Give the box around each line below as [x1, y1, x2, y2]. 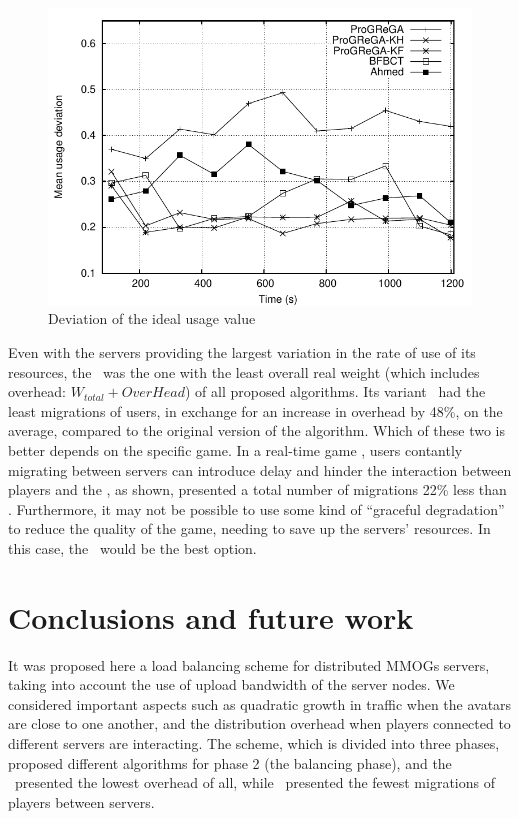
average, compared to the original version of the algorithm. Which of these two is [8, 420, 506, 441]
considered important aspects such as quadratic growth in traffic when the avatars [8, 693, 512, 714]
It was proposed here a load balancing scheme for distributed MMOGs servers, [8, 654, 490, 675]
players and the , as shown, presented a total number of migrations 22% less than [8, 479, 507, 500]
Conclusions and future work [8, 596, 414, 637]
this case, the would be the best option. [8, 537, 257, 558]
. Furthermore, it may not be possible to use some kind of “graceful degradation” [8, 498, 505, 519]
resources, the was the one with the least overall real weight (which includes [8, 361, 480, 382]
